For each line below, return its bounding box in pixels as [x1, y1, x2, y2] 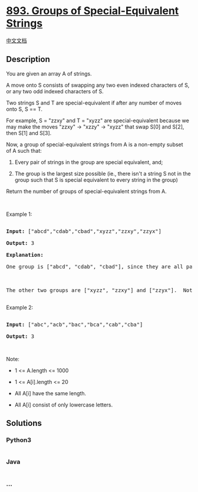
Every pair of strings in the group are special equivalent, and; [14, 158, 163, 166]
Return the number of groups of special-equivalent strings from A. [6, 188, 167, 195]
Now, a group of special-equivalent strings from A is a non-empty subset [6, 140, 184, 148]
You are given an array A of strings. [6, 70, 93, 77]
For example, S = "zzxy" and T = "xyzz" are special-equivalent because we [6, 117, 190, 124]
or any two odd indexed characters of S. [6, 87, 104, 95]
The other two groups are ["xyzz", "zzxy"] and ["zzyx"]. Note [6, 287, 196, 293]
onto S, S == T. [6, 105, 43, 113]
